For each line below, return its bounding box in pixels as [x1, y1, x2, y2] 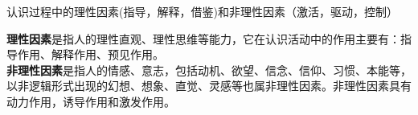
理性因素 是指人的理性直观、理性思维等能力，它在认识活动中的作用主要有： [6, 30, 400, 47]
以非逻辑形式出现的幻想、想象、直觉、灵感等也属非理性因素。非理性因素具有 [6, 77, 412, 94]
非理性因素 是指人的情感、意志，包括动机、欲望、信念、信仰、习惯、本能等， [6, 61, 412, 78]
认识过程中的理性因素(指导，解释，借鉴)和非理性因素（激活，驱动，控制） [6, 3, 398, 19]
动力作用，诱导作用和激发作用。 [6, 92, 175, 109]
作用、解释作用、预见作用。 [17, 46, 164, 63]
